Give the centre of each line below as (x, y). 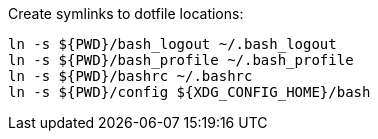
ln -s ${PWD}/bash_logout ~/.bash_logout (172, 44)
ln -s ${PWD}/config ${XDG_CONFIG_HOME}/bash (189, 92)
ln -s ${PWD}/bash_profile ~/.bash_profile (181, 60)
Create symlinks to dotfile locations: (126, 13)
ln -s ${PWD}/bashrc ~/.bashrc (130, 76)
